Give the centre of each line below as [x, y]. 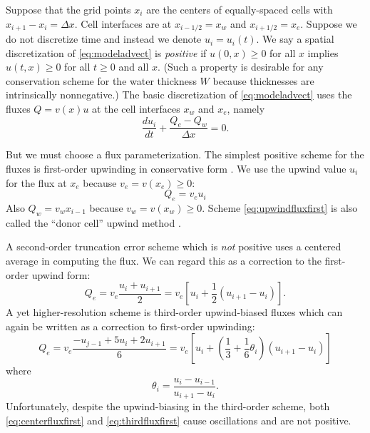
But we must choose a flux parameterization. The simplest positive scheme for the [185, 154]
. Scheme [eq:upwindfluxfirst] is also [280, 208]
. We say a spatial [295, 39]
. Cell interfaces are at [123, 23]
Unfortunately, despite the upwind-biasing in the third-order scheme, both [168, 406]
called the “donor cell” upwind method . [93, 222]
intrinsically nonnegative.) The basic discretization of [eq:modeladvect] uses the [179, 95]
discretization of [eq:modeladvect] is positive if [106, 52]
